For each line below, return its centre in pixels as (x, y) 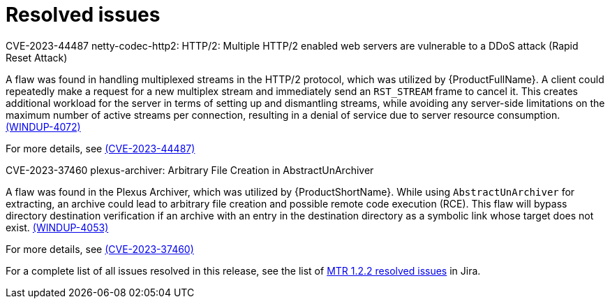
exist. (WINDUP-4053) (57, 227)
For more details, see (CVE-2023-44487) (101, 148)
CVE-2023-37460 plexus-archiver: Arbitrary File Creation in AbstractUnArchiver (190, 170)
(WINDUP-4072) (43, 126)
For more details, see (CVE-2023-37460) (100, 249)
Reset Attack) (37, 57)
